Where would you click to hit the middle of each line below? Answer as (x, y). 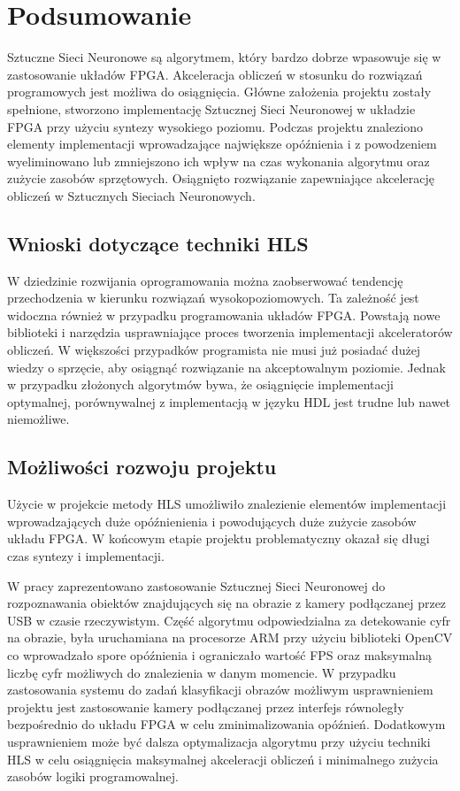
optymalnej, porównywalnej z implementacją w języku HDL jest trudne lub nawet (229, 401)
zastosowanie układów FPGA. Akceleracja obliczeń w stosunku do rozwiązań (215, 74)
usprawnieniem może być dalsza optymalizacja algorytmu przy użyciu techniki (219, 741)
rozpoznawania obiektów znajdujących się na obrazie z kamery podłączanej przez (227, 603)
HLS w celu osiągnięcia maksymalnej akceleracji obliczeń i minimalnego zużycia (223, 759)
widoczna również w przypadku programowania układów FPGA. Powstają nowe (224, 315)
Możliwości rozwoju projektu (142, 467)
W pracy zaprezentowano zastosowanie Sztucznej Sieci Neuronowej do (196, 585)
